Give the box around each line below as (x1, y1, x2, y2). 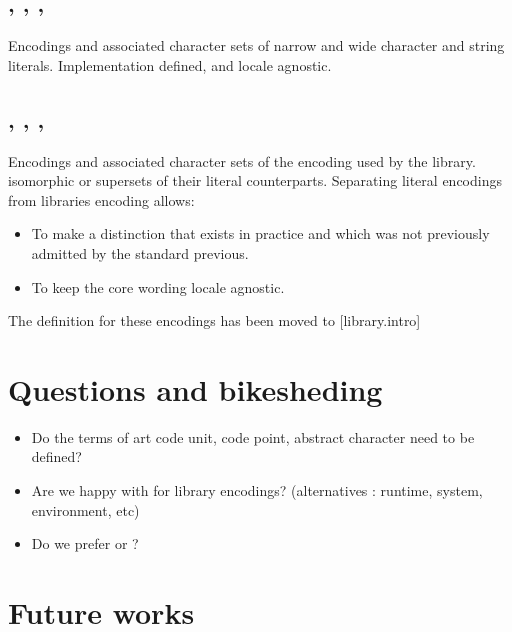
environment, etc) (31, 499, 140, 520)
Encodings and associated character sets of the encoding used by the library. (8, 150, 476, 171)
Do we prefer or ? (31, 533, 139, 554)
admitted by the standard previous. (31, 242, 249, 263)
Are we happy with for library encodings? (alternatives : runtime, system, (31, 480, 483, 501)
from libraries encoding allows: (8, 189, 195, 210)
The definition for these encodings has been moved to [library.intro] (8, 310, 421, 331)
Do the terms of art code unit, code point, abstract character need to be (31, 426, 475, 447)
